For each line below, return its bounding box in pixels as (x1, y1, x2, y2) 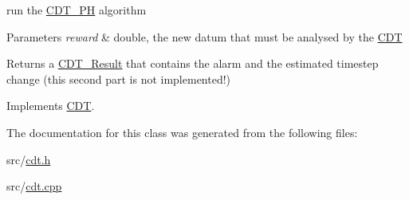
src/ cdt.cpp (6, 178, 62, 194)
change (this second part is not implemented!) (6, 70, 231, 87)
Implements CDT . (6, 97, 95, 114)
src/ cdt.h (6, 151, 51, 167)
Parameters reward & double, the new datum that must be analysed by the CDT (6, 28, 403, 45)
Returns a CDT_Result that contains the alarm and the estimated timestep (6, 55, 379, 72)
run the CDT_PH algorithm (6, 2, 147, 18)
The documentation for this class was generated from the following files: (6, 124, 358, 140)
